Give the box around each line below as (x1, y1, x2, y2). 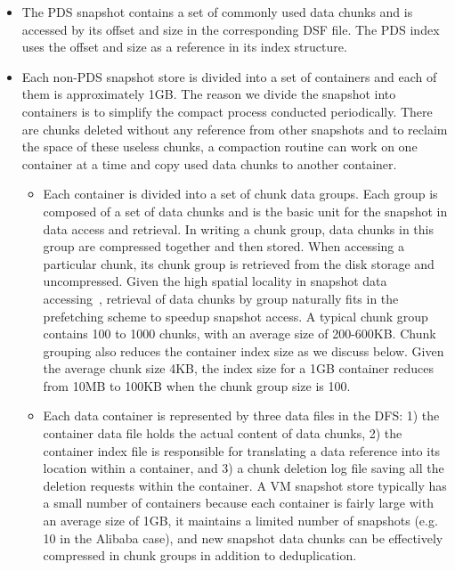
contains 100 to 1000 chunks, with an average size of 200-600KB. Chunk (43, 324, 436, 343)
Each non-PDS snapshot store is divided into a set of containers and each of (21, 67, 437, 85)
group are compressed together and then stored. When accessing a (43, 237, 404, 256)
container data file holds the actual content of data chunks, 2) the (43, 424, 402, 443)
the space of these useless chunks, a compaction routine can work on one (21, 137, 418, 156)
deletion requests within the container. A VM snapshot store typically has (43, 476, 447, 494)
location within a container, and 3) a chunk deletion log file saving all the (43, 459, 444, 477)
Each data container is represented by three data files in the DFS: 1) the (43, 406, 440, 425)
